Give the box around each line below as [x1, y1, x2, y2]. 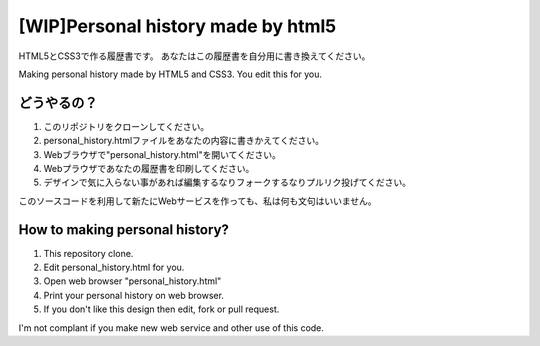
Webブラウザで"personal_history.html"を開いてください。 [43, 148, 282, 160]
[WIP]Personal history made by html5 [18, 15, 337, 37]
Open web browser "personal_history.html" [43, 275, 222, 287]
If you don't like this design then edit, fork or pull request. [43, 303, 280, 315]
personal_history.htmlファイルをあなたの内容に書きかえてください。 [43, 135, 325, 147]
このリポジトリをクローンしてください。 [43, 120, 210, 132]
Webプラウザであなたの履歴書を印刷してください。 [43, 163, 255, 175]
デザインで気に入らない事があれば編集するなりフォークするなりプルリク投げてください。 [43, 176, 412, 189]
